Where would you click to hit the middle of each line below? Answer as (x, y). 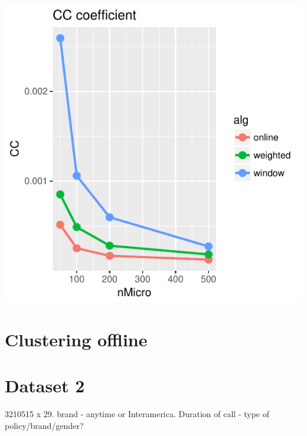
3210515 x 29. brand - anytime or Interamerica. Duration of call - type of (137, 414)
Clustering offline (76, 339)
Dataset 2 (45, 386)
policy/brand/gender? (44, 425)
